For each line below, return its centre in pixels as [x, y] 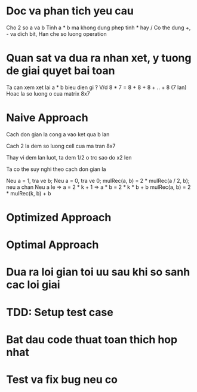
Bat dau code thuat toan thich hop [92, 339]
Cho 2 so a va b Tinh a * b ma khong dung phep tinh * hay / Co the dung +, [98, 27]
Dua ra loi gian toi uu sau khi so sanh [98, 272]
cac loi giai [33, 285]
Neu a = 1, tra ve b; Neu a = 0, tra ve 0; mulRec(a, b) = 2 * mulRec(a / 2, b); [98, 180]
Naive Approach [47, 118]
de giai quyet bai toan [61, 71]
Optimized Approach [59, 218]
